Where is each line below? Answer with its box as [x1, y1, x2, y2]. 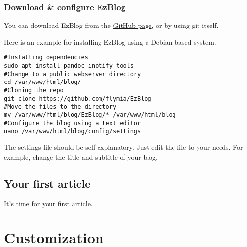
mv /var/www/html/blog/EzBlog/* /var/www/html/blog [4, 111, 176, 118]
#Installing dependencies [4, 54, 88, 61]
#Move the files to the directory [4, 103, 117, 110]
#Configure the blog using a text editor [4, 119, 141, 127]
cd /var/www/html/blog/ [4, 79, 81, 86]
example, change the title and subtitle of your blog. [4, 151, 158, 162]
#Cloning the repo [4, 87, 64, 94]
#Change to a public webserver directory [4, 70, 141, 78]
